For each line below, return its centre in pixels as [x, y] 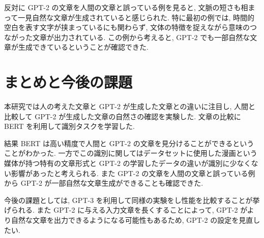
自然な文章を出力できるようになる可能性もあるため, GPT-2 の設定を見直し [136, 220]
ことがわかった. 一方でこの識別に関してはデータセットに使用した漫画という [131, 153]
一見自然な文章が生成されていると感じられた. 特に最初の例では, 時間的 [136, 17]
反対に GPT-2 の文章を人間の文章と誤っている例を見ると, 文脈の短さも [123, 7]
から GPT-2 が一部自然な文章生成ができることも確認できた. [104, 183]
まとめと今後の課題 [68, 82]
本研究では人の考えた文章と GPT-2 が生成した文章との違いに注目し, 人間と [130, 106]
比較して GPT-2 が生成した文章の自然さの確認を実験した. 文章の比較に [123, 116]
